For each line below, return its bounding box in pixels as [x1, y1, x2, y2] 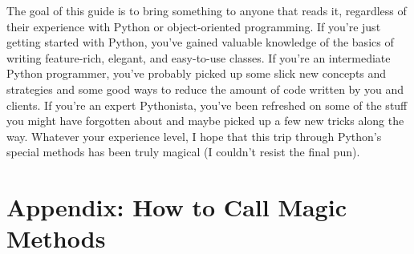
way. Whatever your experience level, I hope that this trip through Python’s [6, 127, 382, 144]
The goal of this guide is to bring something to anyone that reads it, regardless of [6, 2, 407, 18]
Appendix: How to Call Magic [6, 191, 347, 224]
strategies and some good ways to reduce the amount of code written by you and [6, 80, 404, 97]
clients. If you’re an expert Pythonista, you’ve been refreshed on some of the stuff [6, 96, 408, 113]
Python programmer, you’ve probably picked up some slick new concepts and [6, 65, 387, 82]
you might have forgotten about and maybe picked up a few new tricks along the [6, 112, 404, 129]
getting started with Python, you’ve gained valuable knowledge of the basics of [6, 34, 394, 50]
